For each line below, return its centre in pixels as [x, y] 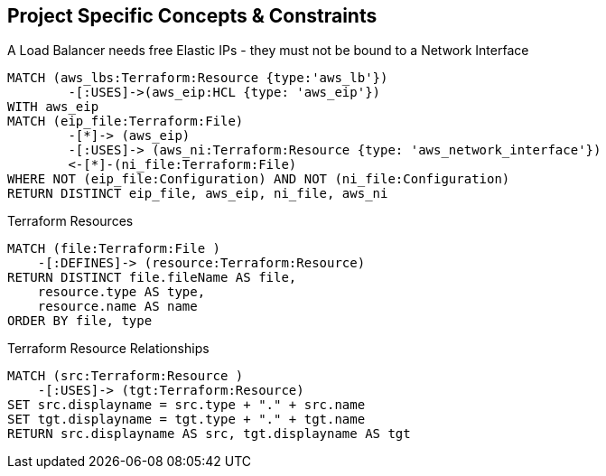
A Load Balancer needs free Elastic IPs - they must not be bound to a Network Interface [268, 51]
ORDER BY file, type [80, 321]
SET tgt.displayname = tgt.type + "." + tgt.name [186, 420]
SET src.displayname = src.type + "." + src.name [186, 405]
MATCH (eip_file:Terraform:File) [126, 121]
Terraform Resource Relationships [108, 349]
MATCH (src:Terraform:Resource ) [126, 376]
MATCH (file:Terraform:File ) [114, 249]
